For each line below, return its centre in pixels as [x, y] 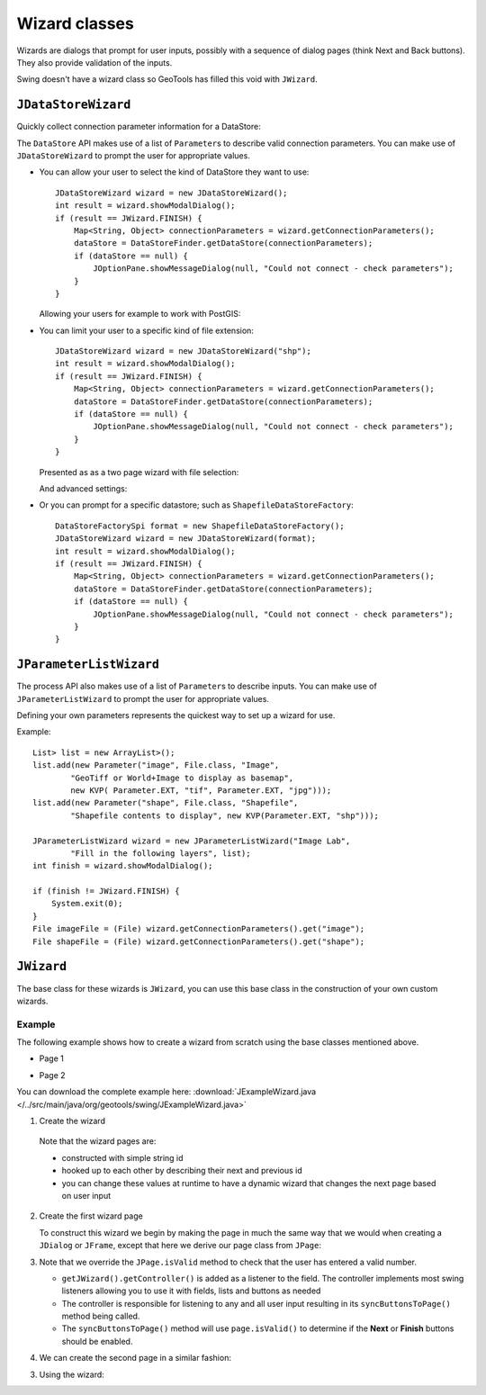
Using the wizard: [72, 1374]
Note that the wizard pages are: [98, 1141]
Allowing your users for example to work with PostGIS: [140, 314]
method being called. [101, 1316]
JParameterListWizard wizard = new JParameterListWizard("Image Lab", [192, 841]
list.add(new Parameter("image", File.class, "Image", [156, 765]
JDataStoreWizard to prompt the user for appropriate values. [134, 156]
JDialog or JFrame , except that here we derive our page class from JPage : [180, 1246]
